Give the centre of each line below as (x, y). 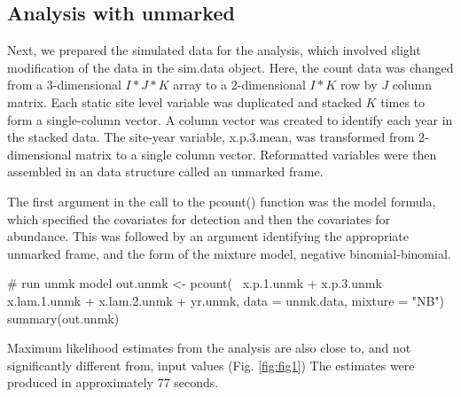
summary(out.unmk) (63, 318)
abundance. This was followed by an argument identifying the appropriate (208, 236)
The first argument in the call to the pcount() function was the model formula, (222, 201)
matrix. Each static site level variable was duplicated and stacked (184, 101)
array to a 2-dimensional (239, 85)
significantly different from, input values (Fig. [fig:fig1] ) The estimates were (211, 365)
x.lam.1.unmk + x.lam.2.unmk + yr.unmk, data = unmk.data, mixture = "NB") (226, 300)
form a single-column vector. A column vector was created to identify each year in (230, 119)
